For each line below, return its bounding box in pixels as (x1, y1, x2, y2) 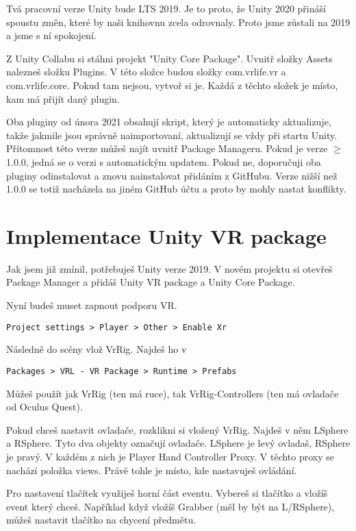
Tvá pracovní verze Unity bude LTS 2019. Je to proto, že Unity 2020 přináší (6, 1, 326, 15)
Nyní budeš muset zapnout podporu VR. (6, 298, 177, 312)
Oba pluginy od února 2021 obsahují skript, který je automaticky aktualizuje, (6, 114, 331, 129)
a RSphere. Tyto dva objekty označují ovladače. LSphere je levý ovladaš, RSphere (6, 436, 351, 450)
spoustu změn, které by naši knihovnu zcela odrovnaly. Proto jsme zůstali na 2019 (6, 14, 351, 29)
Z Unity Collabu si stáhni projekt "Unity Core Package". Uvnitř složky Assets (6, 51, 333, 65)
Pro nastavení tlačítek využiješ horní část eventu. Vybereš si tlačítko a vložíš (6, 486, 328, 500)
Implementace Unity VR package (6, 221, 327, 249)
